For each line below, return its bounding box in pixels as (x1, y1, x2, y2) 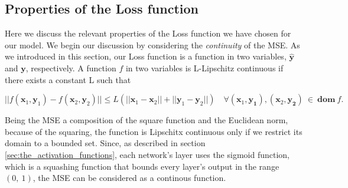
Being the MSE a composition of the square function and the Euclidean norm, (5, 114, 288, 126)
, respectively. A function (25, 61, 116, 74)
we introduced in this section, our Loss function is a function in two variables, (5, 50, 287, 62)
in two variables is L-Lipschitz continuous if (125, 61, 284, 74)
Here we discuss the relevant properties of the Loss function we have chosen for (5, 27, 291, 39)
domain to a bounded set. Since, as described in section (5, 137, 206, 149)
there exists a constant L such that (5, 73, 131, 85)
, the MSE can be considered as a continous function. (32, 171, 226, 184)
